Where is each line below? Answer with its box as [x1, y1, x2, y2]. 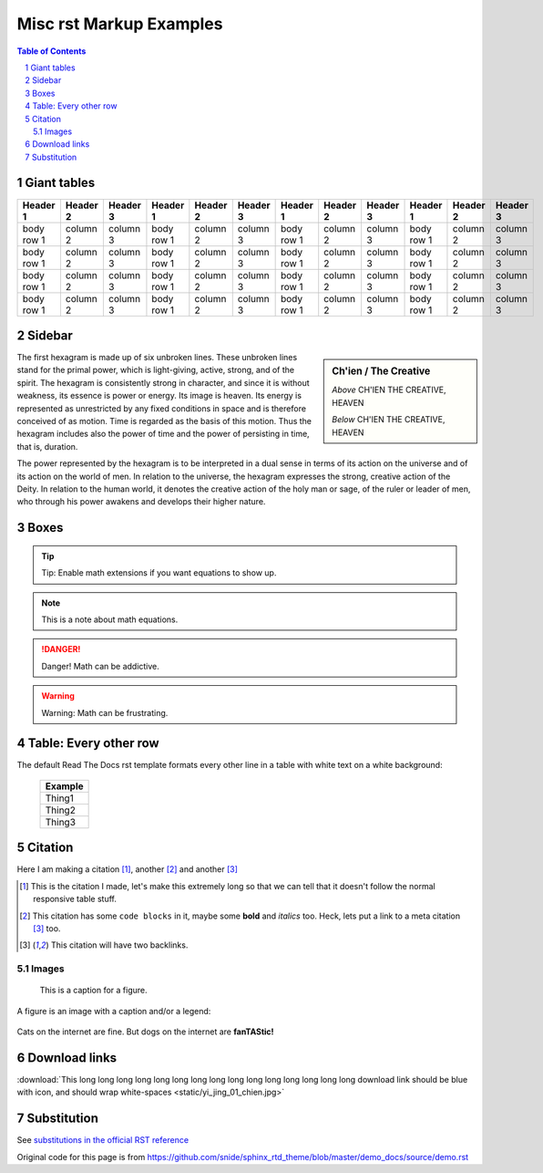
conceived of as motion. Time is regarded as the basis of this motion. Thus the [16, 416, 312, 427]
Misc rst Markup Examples [16, 14, 223, 34]
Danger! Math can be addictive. [41, 660, 159, 671]
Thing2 [45, 804, 77, 816]
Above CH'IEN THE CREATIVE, [332, 384, 446, 396]
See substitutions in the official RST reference [16, 1135, 190, 1146]
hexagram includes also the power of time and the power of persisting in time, [16, 429, 310, 440]
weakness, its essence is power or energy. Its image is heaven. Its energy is [16, 390, 302, 401]
